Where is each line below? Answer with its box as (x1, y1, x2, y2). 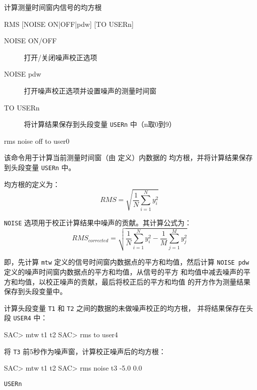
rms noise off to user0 (4, 135, 70, 146)
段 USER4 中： (4, 312, 48, 323)
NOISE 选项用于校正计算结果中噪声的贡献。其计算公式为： (4, 217, 192, 227)
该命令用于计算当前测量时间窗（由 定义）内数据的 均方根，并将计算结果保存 (4, 152, 253, 163)
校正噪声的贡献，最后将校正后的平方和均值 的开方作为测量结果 (45, 276, 251, 287)
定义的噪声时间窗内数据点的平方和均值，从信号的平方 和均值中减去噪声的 (4, 266, 244, 277)
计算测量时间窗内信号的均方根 (4, 2, 102, 12)
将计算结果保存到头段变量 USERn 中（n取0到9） (24, 119, 176, 129)
